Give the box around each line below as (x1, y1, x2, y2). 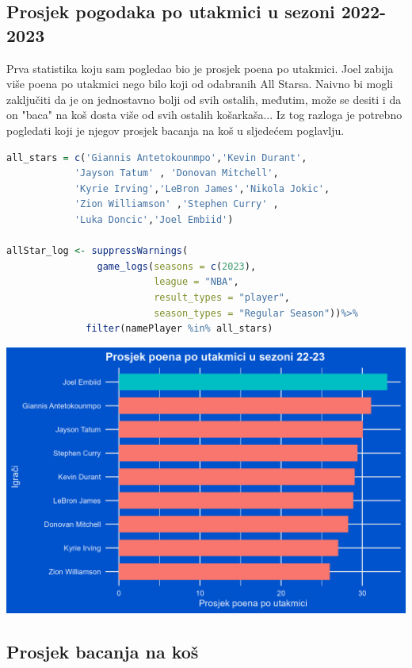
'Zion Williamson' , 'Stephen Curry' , (74, 198, 279, 210)
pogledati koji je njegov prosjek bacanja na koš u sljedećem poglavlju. (6, 121, 345, 138)
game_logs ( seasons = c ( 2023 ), (97, 260, 257, 272)
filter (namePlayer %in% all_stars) (86, 323, 273, 335)
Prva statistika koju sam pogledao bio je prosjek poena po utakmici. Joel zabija (6, 60, 394, 76)
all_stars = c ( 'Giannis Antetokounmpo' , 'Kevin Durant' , (6, 152, 307, 163)
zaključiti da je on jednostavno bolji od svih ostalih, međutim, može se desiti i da (6, 90, 402, 107)
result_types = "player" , (154, 291, 290, 303)
